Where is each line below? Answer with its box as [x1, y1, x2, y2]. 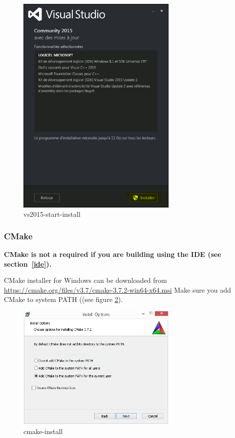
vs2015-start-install [23, 209, 81, 219]
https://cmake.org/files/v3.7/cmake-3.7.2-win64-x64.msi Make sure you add [4, 284, 231, 295]
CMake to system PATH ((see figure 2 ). [4, 294, 123, 304]
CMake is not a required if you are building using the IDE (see [4, 249, 221, 259]
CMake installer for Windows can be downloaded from [4, 275, 167, 285]
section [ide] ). [4, 258, 52, 269]
